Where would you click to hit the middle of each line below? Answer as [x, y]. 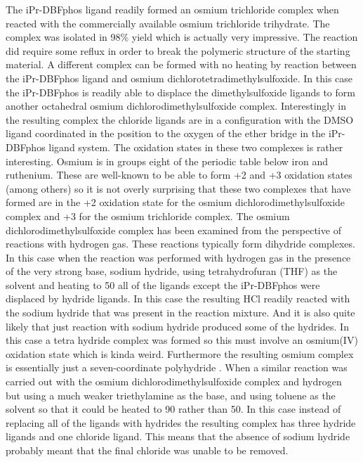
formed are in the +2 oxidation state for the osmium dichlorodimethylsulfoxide [176, 202]
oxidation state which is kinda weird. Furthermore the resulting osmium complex [180, 353]
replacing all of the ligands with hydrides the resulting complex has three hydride [181, 422]
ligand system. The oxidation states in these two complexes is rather [196, 147]
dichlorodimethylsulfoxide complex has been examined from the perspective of [173, 230]
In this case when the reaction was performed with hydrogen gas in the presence [178, 257]
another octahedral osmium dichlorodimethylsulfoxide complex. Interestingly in [176, 106]
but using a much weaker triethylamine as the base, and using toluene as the [171, 395]
